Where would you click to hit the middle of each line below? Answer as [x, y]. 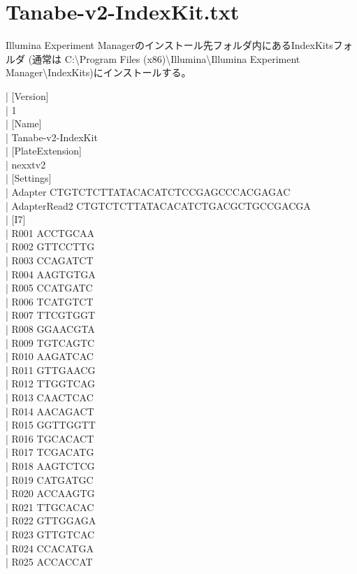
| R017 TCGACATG [50, 452]
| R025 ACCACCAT [49, 562]
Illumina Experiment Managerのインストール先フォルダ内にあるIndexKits [169, 45]
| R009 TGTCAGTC [50, 342]
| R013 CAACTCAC [50, 397]
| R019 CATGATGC [50, 479]
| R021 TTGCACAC [50, 507]
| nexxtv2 [26, 164]
